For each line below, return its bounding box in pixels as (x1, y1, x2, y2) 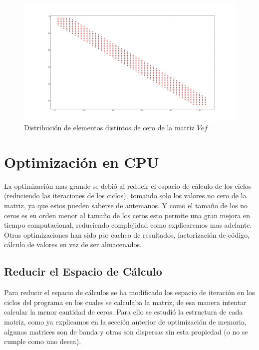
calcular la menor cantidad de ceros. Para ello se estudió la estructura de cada (4, 307, 243, 317)
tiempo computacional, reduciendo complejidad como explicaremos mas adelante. (4, 220, 252, 230)
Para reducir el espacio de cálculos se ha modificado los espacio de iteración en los (4, 287, 255, 298)
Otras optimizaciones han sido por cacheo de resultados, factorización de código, (4, 229, 250, 240)
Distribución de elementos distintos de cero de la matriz (24, 122, 195, 133)
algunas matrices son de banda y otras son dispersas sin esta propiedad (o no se (4, 326, 248, 337)
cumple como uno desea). (4, 336, 81, 347)
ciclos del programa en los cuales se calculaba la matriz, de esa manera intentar (4, 297, 247, 307)
